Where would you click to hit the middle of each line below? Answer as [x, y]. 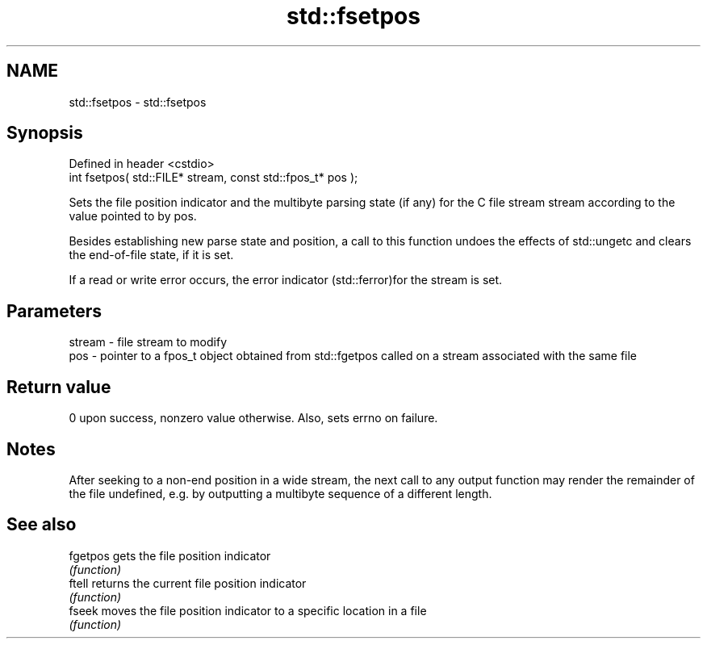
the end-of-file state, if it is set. [151, 255]
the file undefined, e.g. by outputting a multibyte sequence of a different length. [280, 493]
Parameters [54, 311]
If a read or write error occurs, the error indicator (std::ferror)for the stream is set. [286, 280]
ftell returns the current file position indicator [188, 583]
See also [42, 525]
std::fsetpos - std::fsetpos [138, 102]
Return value [59, 387]
